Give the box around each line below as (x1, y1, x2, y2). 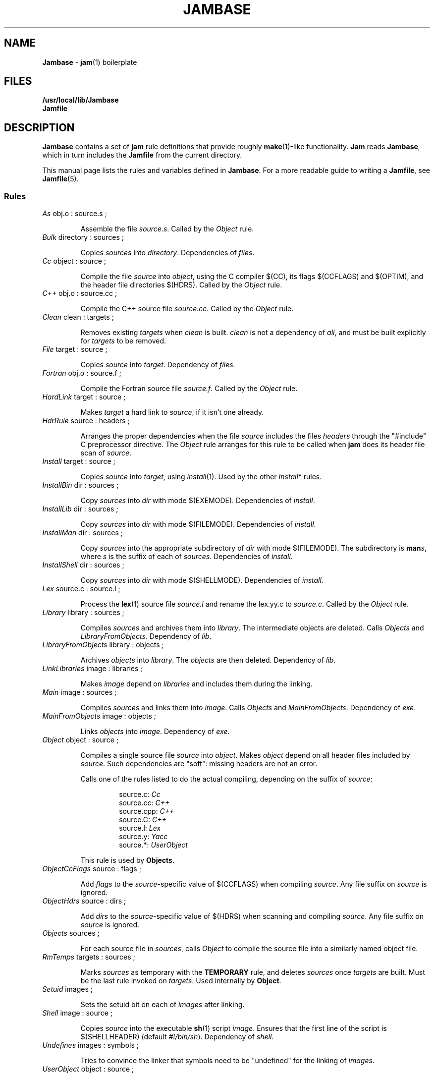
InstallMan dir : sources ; (42, 528, 123, 537)
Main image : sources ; (42, 688, 117, 697)
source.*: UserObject (119, 841, 188, 850)
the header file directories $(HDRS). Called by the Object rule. (80, 281, 282, 289)
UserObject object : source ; (42, 1065, 134, 1074)
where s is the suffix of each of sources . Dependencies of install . (80, 552, 293, 561)
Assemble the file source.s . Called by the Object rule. (80, 225, 254, 233)
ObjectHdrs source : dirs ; (42, 897, 126, 906)
